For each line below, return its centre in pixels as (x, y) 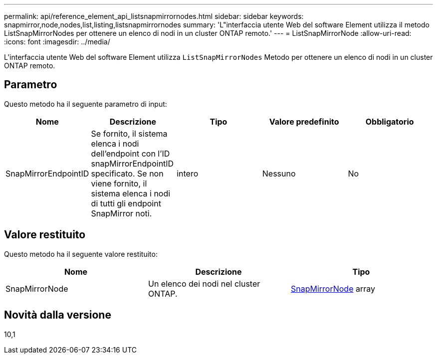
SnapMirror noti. (121, 213)
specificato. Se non (127, 173)
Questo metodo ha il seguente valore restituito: (81, 254)
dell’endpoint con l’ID (130, 153)
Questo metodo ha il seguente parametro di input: (86, 104)
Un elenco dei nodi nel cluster (204, 283)
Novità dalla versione (58, 315)
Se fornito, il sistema (129, 133)
